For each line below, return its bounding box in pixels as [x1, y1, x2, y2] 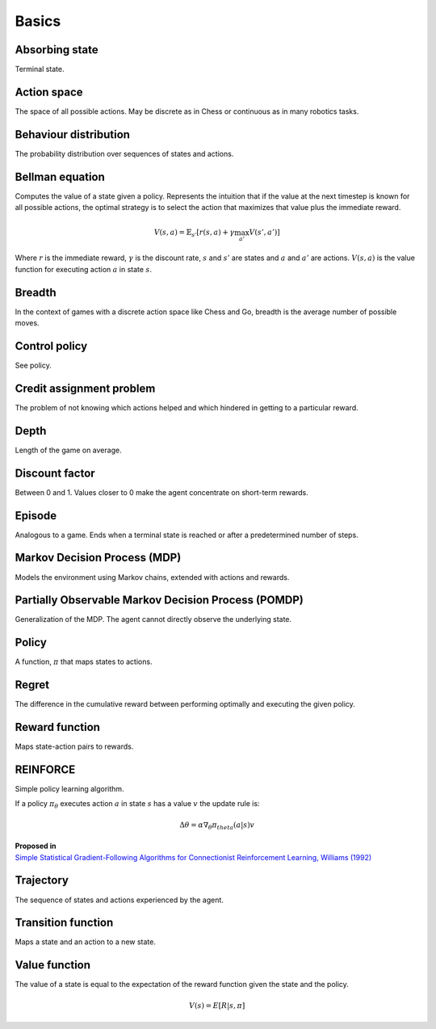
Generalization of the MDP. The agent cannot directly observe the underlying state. [15, 615, 292, 624]
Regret [15, 678, 50, 692]
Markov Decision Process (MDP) [15, 551, 182, 565]
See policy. [15, 360, 52, 371]
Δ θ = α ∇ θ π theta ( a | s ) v [178, 820, 255, 831]
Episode [15, 509, 57, 523]
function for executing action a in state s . [15, 264, 153, 274]
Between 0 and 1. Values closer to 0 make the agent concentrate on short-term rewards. [15, 487, 308, 497]
